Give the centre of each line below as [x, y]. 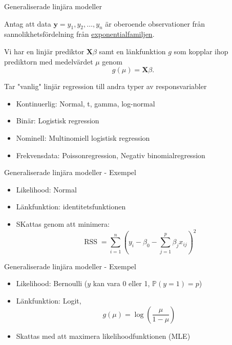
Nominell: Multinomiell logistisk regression [83, 137]
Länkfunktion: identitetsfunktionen [71, 207]
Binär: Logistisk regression [58, 121]
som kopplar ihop [201, 51]
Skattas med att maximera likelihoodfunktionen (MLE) [103, 336]
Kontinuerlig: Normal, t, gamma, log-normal [86, 103]
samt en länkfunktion [132, 51]
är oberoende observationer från [155, 23]
